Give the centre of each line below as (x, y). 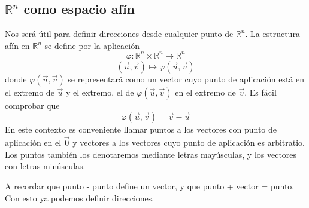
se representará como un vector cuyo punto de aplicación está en (186, 79)
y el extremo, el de (100, 92)
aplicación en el (33, 143)
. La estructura (272, 34)
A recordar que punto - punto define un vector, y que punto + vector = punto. (150, 186)
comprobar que (32, 105)
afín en (17, 45)
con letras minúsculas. (45, 166)
